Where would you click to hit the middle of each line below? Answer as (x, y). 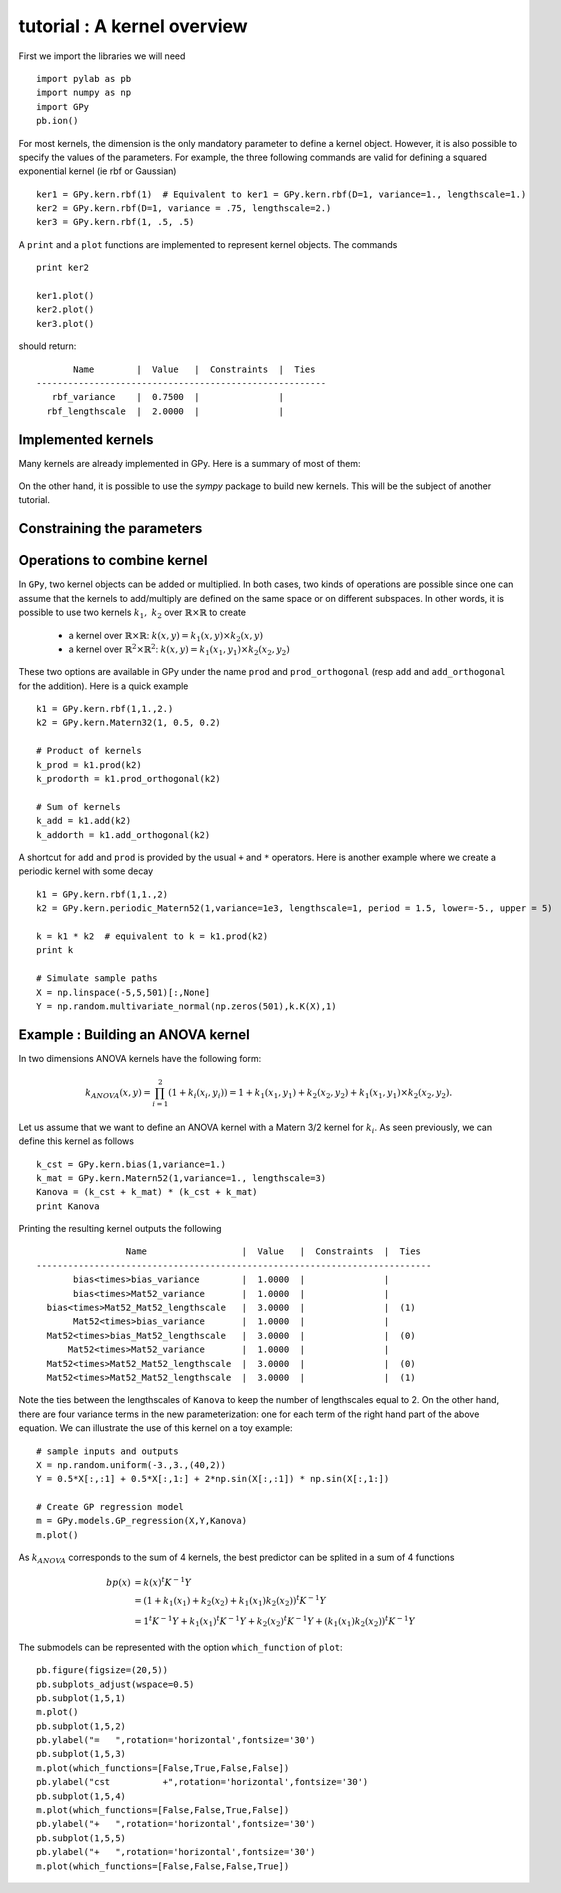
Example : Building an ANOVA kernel (134, 1034)
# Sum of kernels (78, 806)
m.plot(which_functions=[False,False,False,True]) (163, 1866)
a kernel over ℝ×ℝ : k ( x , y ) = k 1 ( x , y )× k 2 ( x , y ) (166, 636)
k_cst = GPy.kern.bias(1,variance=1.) (131, 1164)
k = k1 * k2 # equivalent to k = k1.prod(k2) (152, 936)
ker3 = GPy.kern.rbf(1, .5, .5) (115, 222)
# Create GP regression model (110, 1507)
